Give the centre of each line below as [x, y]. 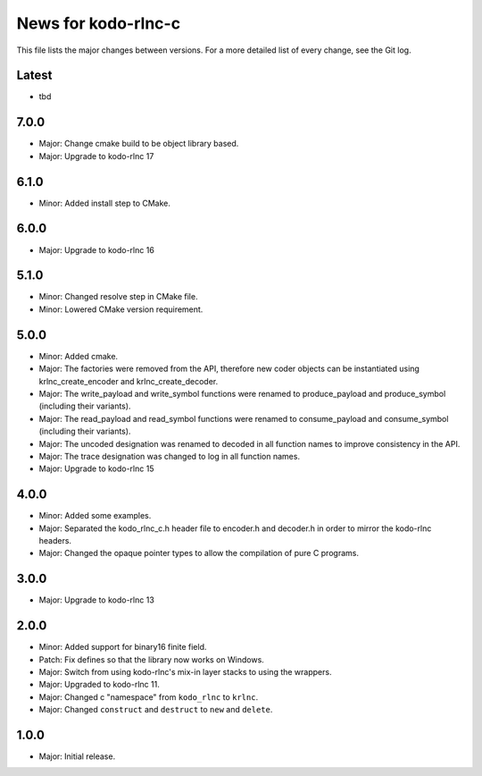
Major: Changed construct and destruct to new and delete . [156, 710]
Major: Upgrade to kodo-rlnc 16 [97, 249]
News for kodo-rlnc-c [99, 23]
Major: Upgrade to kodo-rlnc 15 [96, 468]
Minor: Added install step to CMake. [105, 203]
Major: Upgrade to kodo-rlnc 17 [96, 156]
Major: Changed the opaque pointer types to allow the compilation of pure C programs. [199, 553]
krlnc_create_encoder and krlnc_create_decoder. [129, 381]
